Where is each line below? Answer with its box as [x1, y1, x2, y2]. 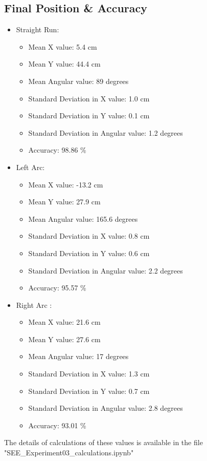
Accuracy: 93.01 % [28, 420, 86, 430]
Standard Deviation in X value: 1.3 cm [28, 368, 150, 379]
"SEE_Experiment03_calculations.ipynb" [4, 447, 134, 458]
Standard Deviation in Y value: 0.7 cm [28, 385, 150, 396]
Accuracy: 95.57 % [28, 282, 86, 293]
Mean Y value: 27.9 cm [28, 196, 101, 207]
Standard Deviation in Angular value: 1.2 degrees [28, 127, 183, 138]
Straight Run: [16, 24, 59, 35]
